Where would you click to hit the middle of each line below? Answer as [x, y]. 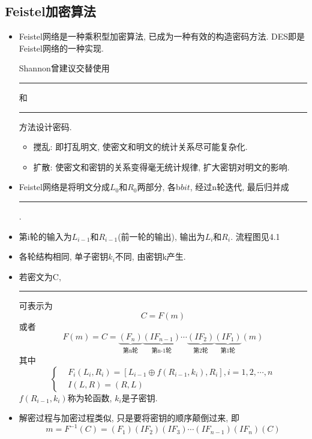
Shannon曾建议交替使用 [64, 68]
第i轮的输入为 [45, 236]
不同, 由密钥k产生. [150, 256]
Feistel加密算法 [50, 11]
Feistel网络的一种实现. [61, 48]
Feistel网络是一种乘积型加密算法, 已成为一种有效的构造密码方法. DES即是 [162, 36]
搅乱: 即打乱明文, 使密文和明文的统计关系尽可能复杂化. [140, 147]
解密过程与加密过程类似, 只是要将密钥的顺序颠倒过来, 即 [129, 418]
